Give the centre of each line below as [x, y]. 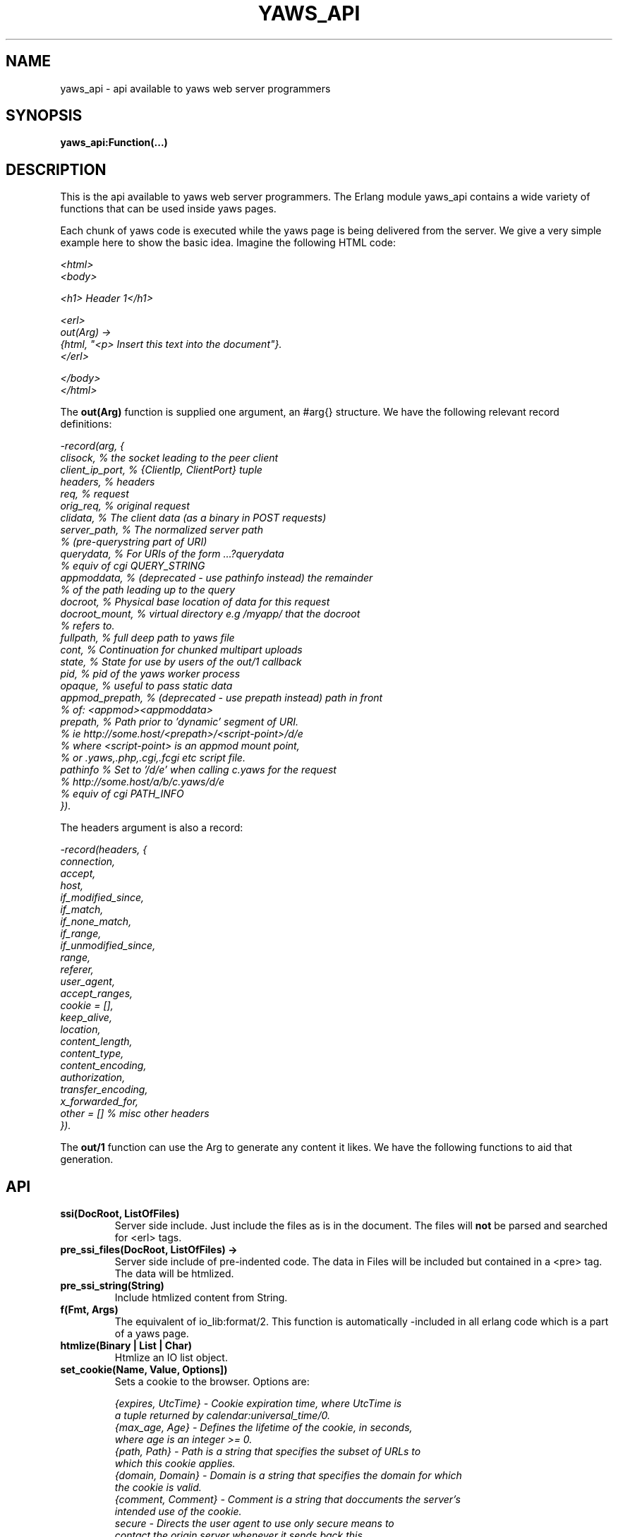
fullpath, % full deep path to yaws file [147, 638]
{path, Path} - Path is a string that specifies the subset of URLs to [268, 1452]
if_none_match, [96, 922]
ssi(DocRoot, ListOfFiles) [120, 1214]
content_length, [96, 1042]
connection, [88, 862]
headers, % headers [108, 482]
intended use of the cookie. [178, 1512]
